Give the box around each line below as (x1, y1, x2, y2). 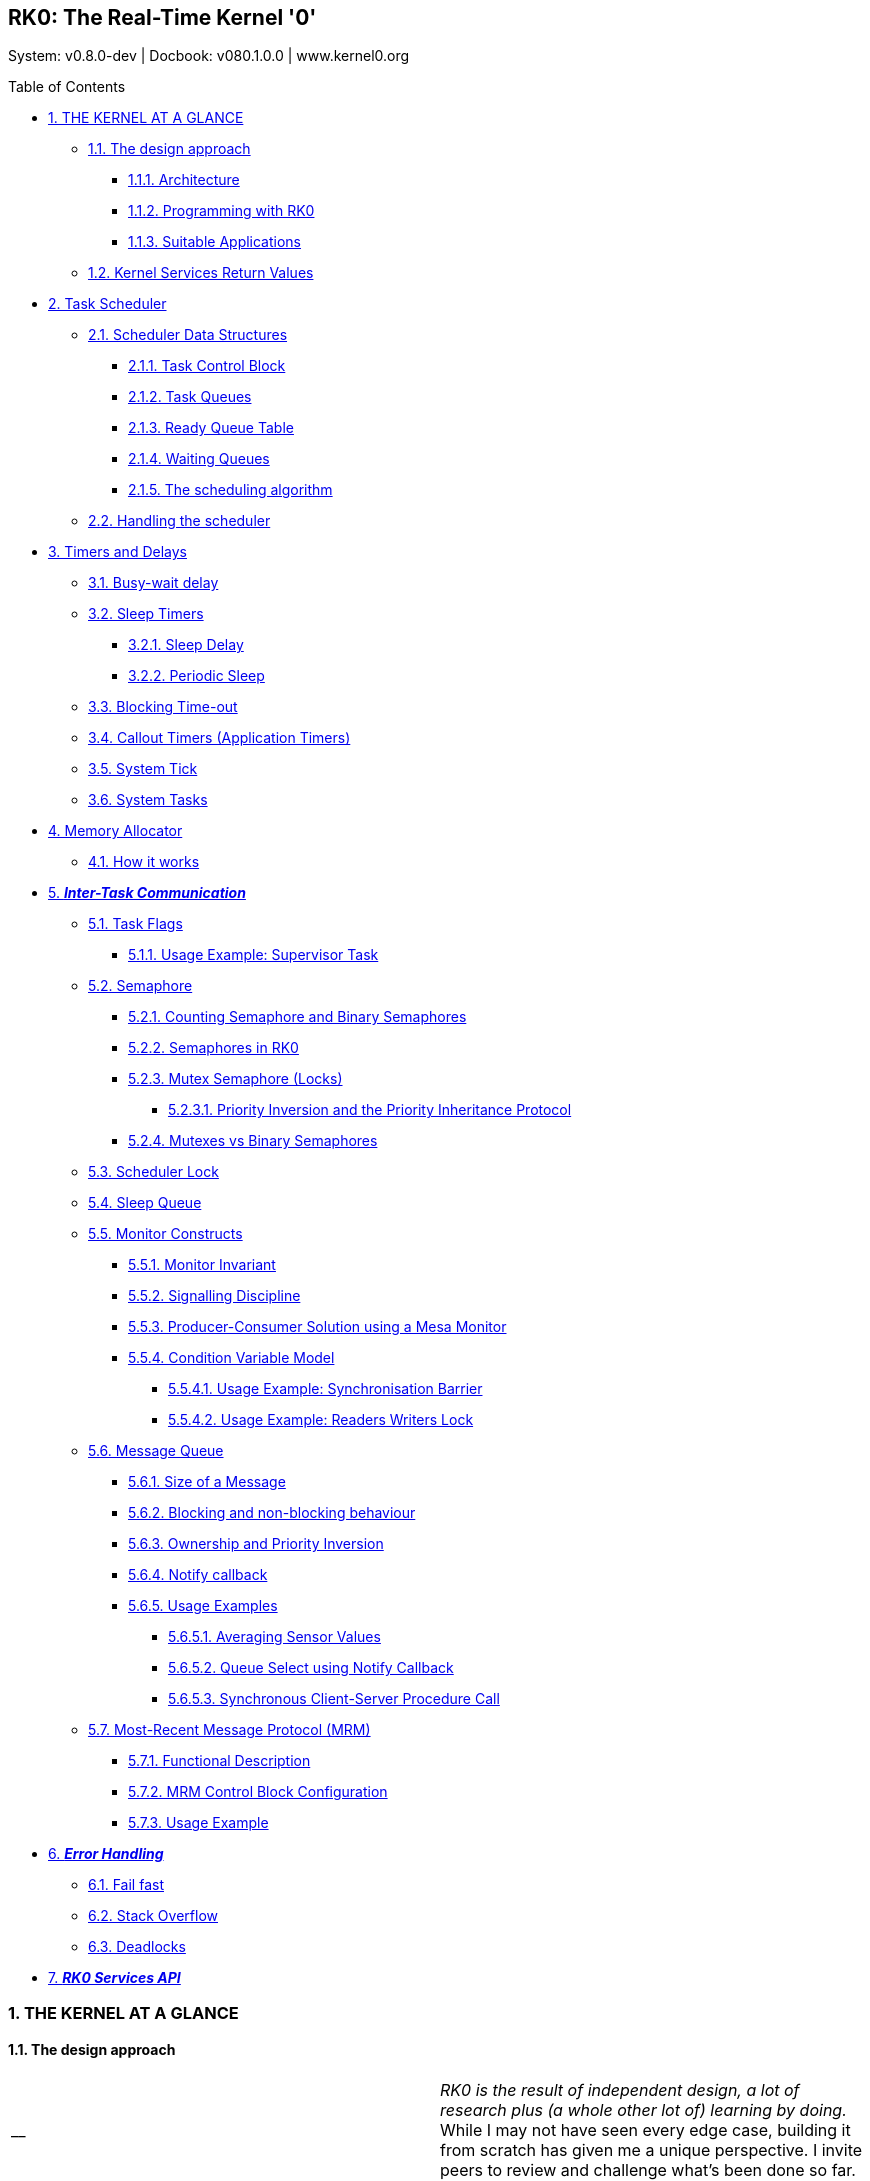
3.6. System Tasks (88, 791, 208, 809)
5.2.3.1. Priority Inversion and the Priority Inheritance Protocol (168, 1101, 572, 1119)
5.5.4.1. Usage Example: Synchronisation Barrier (168, 1380, 483, 1398)
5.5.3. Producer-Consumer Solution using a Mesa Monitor (128, 1318, 507, 1336)
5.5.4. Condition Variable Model (128, 1349, 335, 1367)
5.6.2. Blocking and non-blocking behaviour (128, 1504, 416, 1522)
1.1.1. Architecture (128, 171, 240, 189)
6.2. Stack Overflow (88, 1907, 218, 1925)
